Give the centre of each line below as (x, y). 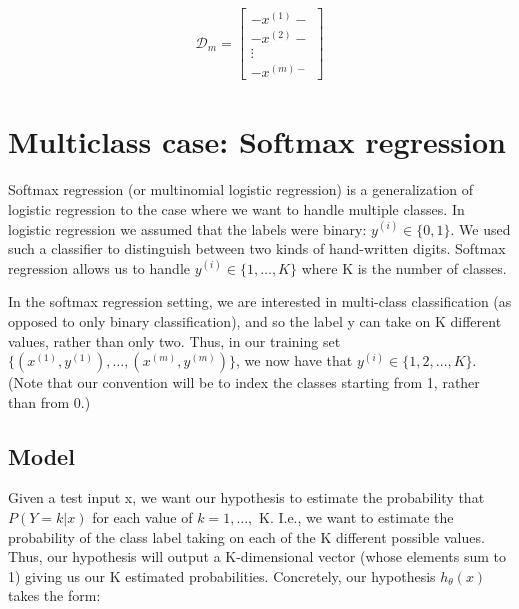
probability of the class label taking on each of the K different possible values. (246, 536)
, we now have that (294, 360)
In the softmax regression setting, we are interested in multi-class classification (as (260, 301)
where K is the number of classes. (404, 267)
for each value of (142, 517)
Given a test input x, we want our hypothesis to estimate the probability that (246, 497)
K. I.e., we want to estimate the (356, 517)
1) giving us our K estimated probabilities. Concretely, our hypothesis (222, 575)
